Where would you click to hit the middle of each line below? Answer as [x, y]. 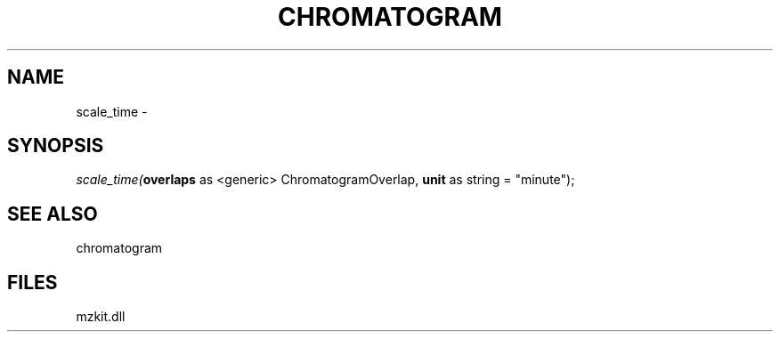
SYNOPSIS [56, 146]
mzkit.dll [101, 317]
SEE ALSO [53, 214]
